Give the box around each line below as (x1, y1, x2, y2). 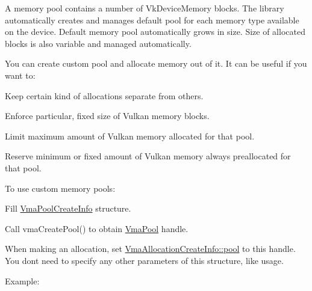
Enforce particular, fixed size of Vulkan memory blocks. (5, 109, 210, 122)
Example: (5, 274, 40, 287)
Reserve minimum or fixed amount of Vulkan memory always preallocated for (5, 150, 291, 162)
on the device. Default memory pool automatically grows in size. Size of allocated (5, 25, 305, 38)
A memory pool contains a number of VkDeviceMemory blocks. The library (5, 2, 284, 14)
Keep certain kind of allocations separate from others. (5, 89, 204, 102)
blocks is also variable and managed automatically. (5, 37, 192, 49)
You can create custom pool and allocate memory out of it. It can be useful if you (5, 57, 307, 70)
